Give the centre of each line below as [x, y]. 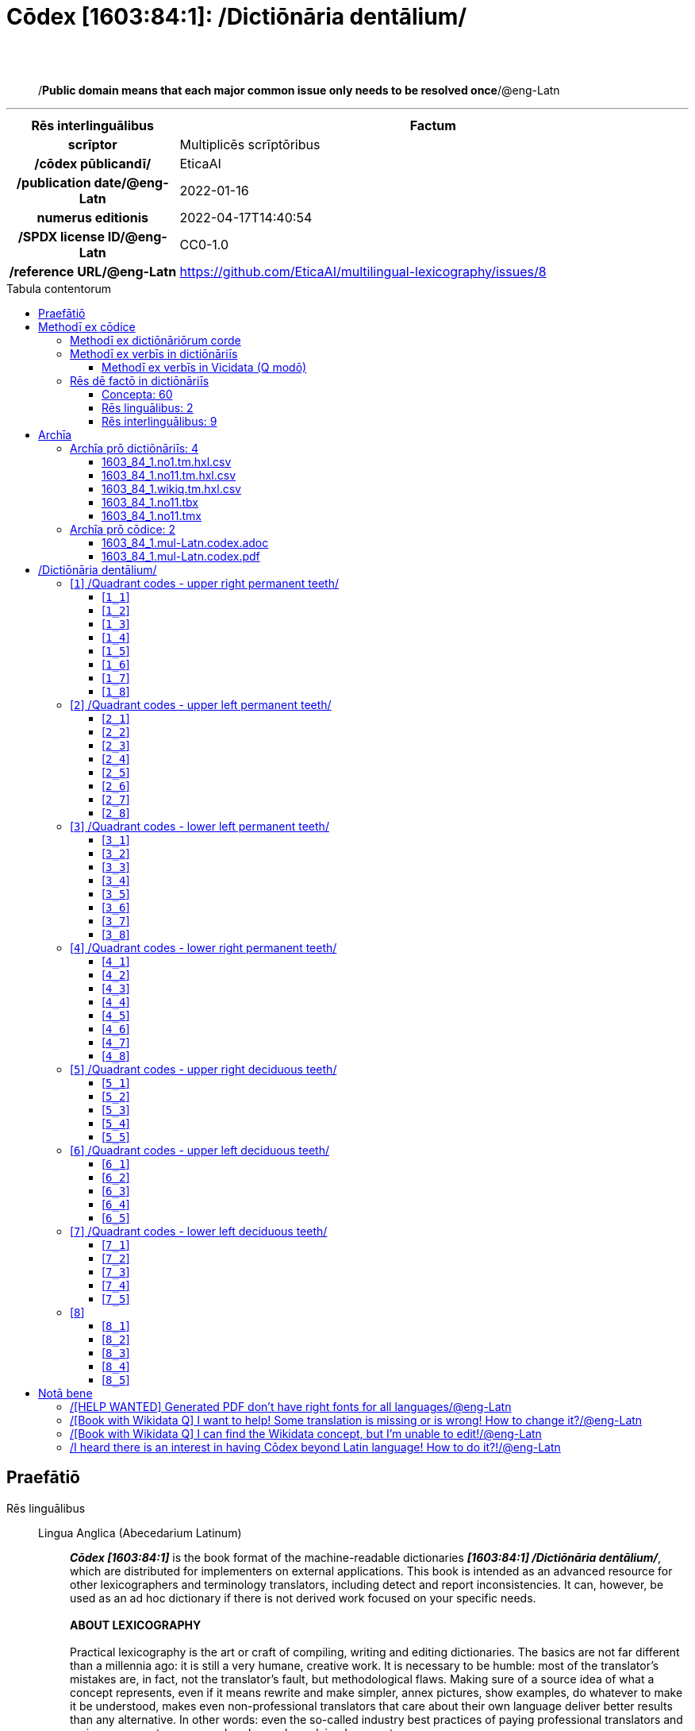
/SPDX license [61, 236]
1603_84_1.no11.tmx [152, 515]
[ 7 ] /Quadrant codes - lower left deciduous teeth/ [199, 1231]
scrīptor [92, 144]
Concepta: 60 [137, 394]
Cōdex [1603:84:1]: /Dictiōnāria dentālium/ [237, 17]
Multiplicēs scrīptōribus [250, 144]
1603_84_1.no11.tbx [150, 502]
